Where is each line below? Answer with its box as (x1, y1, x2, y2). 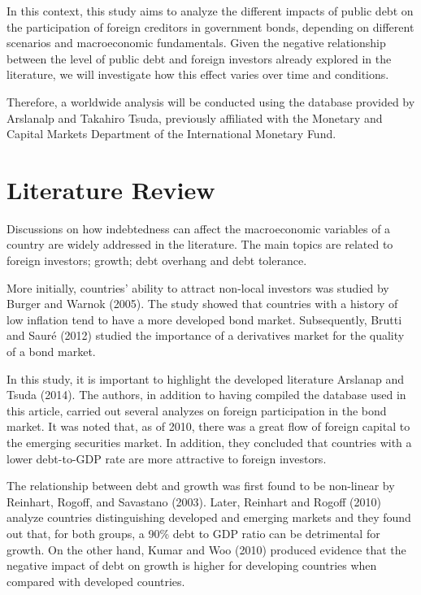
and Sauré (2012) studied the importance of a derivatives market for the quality (7, 327, 405, 344)
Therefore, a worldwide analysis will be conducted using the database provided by (7, 93, 415, 110)
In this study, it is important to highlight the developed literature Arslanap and (7, 370, 404, 387)
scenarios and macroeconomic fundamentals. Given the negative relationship (7, 34, 386, 51)
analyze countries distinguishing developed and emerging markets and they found (7, 509, 411, 526)
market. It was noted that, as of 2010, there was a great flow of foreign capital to (7, 418, 410, 435)
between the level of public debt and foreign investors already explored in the (7, 50, 392, 67)
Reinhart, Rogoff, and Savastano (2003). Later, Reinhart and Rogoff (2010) (7, 493, 381, 510)
